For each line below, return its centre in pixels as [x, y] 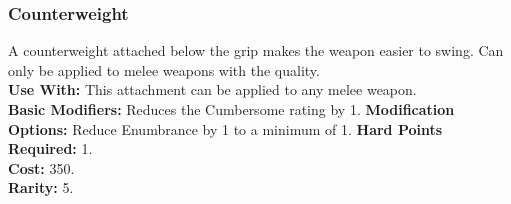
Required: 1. [50, 148]
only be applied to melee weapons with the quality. [164, 69]
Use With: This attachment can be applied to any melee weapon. [212, 89]
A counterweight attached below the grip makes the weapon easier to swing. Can [256, 50]
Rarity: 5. [41, 187]
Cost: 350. [41, 167]
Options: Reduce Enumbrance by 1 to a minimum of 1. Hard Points [225, 128]
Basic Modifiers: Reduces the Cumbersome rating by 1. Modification [231, 109]
